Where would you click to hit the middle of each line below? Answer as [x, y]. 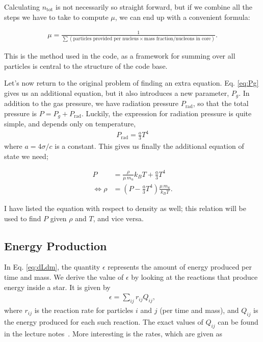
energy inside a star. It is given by [57, 287]
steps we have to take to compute [56, 17]
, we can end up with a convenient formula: [182, 17]
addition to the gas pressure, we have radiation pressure [91, 103]
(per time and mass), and [199, 310]
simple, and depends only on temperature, [70, 124]
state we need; [26, 156]
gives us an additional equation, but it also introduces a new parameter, [117, 93]
